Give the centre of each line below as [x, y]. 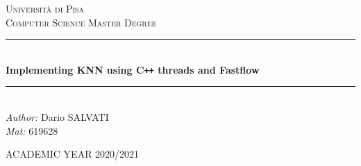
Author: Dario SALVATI [57, 117]
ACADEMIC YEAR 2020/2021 [73, 154]
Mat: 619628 [32, 130]
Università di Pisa [45, 8]
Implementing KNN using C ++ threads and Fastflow [133, 69]
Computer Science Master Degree [81, 22]
